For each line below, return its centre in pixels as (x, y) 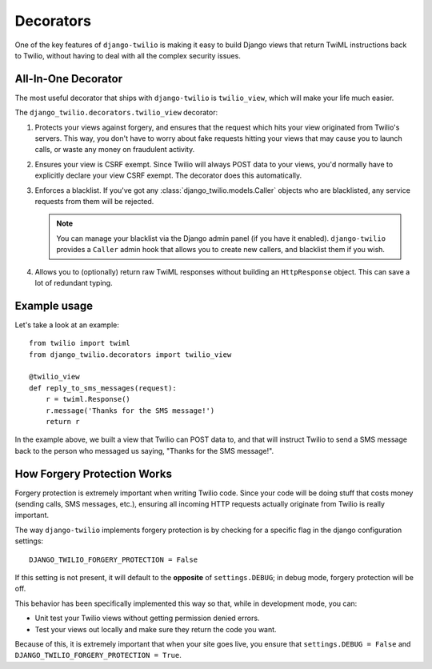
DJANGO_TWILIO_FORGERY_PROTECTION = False (114, 559)
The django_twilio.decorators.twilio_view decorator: (116, 113)
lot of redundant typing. (74, 282)
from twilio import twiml (80, 343)
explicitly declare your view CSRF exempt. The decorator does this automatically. (168, 175)
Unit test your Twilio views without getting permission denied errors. (147, 618)
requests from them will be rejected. (94, 201)
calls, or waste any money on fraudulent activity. (115, 150)
